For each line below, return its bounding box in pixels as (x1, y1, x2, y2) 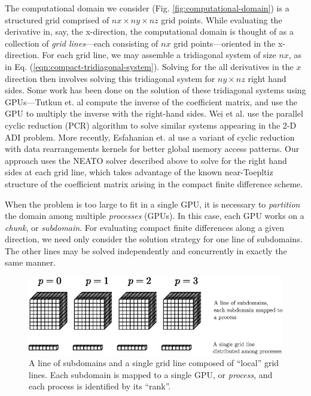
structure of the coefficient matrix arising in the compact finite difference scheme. (5, 177, 303, 190)
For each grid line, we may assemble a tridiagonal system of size (42, 48, 276, 61)
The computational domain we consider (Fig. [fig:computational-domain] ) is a (5, 2, 289, 14)
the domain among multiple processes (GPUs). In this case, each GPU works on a (5, 209, 304, 222)
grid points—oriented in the (173, 36, 276, 49)
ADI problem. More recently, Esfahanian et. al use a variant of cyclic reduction (5, 130, 295, 143)
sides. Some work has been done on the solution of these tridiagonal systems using (5, 84, 306, 96)
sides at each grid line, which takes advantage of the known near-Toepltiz (5, 166, 273, 178)
